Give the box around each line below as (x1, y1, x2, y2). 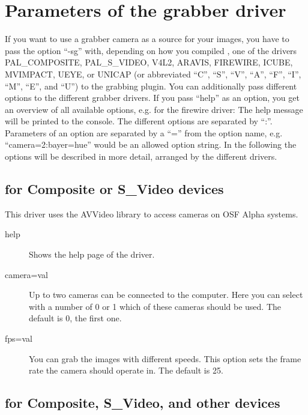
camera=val (5, 268, 48, 280)
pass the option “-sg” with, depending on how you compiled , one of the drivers (5, 44, 297, 56)
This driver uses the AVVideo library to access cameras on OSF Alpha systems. (5, 207, 298, 220)
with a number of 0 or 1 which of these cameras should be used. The (29, 300, 281, 312)
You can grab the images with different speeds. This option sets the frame (29, 352, 301, 365)
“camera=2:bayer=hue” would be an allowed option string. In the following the (5, 138, 297, 151)
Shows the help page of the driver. (29, 248, 155, 261)
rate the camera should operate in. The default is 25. (29, 364, 223, 377)
